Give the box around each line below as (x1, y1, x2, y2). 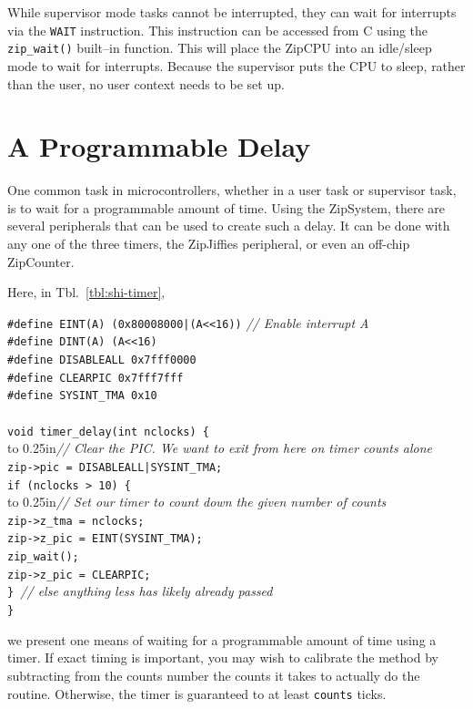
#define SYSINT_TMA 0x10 (7, 389, 157, 403)
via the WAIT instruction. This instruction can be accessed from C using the (7, 20, 428, 39)
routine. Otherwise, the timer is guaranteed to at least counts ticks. (7, 683, 387, 703)
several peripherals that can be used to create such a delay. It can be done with (7, 216, 450, 235)
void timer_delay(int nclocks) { (7, 425, 209, 438)
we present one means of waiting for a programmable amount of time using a (7, 630, 437, 649)
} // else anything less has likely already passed (7, 581, 273, 601)
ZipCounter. (7, 252, 75, 271)
